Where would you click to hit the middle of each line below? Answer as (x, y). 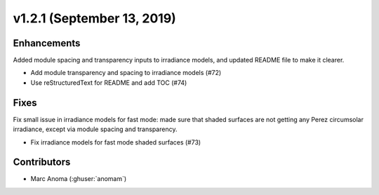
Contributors (42, 162)
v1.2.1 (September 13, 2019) (95, 18)
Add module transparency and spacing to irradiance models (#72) (126, 73)
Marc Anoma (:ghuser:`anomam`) (79, 179)
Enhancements (47, 43)
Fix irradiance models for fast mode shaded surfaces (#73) (116, 142)
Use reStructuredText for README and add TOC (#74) (109, 82)
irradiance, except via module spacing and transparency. (95, 129)
